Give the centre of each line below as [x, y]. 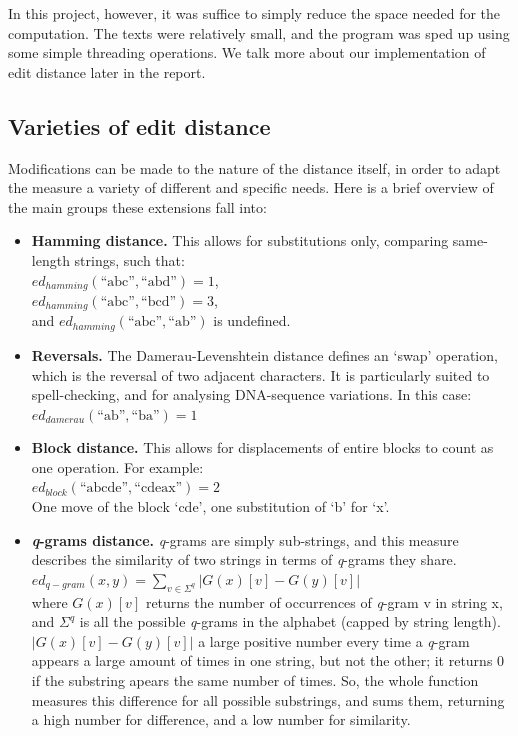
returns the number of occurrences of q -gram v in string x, [324, 601]
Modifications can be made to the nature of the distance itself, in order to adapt [254, 167]
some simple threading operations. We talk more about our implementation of [247, 52]
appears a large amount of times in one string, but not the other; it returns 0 [268, 660]
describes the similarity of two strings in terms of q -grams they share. [244, 559]
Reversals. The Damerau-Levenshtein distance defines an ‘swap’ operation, [264, 354]
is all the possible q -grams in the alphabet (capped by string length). [290, 621]
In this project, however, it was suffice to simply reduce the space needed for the [254, 13]
